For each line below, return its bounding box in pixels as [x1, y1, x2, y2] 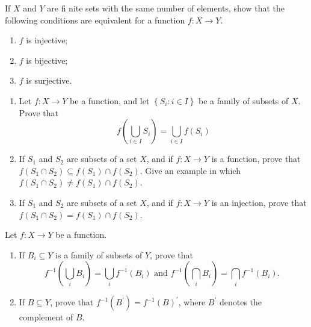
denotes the [219, 296, 262, 308]
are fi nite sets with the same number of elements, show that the [47, 2, 285, 14]
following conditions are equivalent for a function [5, 13, 185, 26]
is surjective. [26, 74, 72, 87]
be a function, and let [70, 94, 150, 107]
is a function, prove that [211, 152, 301, 165]
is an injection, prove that [211, 196, 307, 208]
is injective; [26, 34, 68, 46]
